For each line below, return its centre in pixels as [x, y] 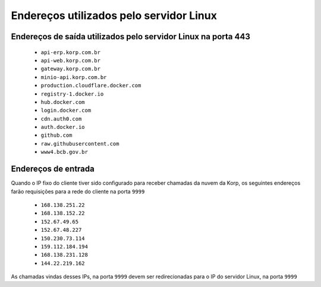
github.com [56, 135]
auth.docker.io [63, 127]
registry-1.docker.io [72, 94]
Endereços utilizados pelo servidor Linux [114, 15]
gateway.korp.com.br [71, 69]
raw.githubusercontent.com [80, 143]
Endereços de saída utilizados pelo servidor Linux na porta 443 [131, 37]
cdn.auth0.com [61, 119]
